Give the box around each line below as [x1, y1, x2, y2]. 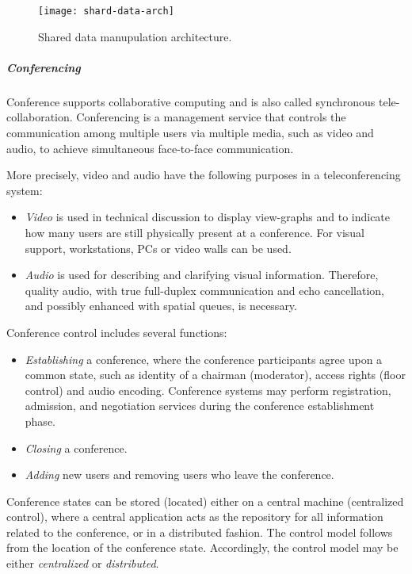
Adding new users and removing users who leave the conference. [25, 466, 334, 483]
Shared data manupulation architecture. [38, 28, 232, 44]
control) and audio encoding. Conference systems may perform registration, [25, 381, 391, 398]
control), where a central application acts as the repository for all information [6, 508, 383, 525]
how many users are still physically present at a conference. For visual [25, 224, 365, 240]
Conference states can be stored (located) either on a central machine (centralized [6, 492, 404, 509]
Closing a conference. [25, 439, 128, 456]
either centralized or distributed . [6, 555, 159, 572]
